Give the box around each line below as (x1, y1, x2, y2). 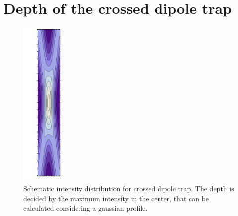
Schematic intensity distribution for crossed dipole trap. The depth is (23, 183, 234, 194)
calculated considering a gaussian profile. (23, 203, 148, 213)
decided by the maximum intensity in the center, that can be (23, 193, 209, 203)
